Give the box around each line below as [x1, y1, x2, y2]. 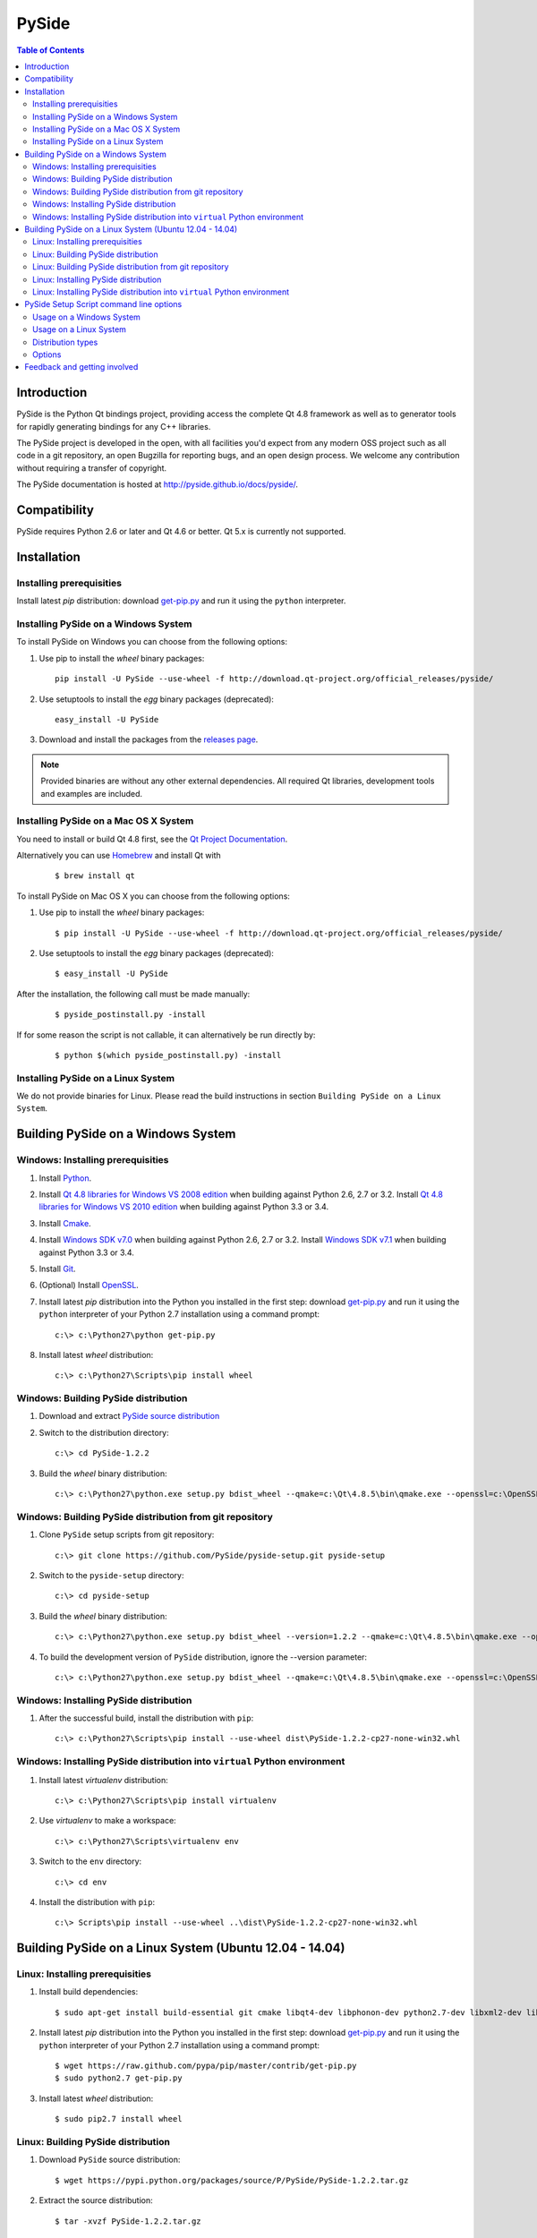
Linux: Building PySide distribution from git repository [32, 261, 229, 272]
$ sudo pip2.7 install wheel [55, 2114, 183, 2124]
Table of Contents [16, 45, 85, 56]
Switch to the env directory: [38, 1856, 142, 1866]
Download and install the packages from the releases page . [38, 734, 259, 745]
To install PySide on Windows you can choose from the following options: [16, 636, 288, 647]
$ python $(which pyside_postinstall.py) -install [55, 1050, 282, 1060]
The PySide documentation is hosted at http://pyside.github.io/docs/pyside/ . [16, 479, 299, 490]
